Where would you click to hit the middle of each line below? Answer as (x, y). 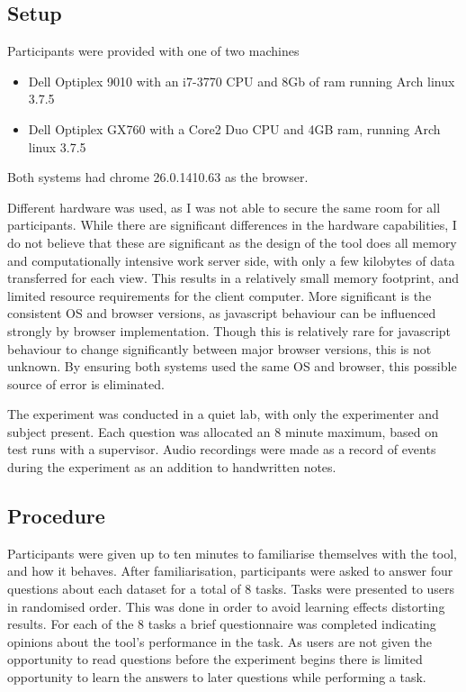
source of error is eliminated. (86, 383)
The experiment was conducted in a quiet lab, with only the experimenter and (223, 414)
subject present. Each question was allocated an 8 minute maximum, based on (223, 431)
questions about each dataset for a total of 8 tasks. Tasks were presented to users (231, 589)
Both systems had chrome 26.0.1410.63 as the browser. (158, 177)
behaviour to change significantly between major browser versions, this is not (220, 348)
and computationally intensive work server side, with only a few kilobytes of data (231, 260)
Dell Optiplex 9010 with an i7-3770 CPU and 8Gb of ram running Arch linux (242, 81)
